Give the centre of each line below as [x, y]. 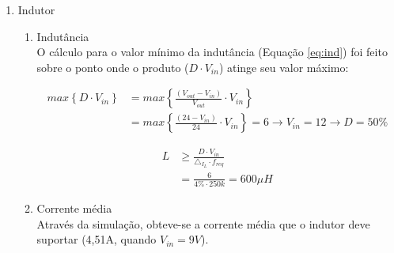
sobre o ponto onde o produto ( [113, 67]
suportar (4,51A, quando [97, 239]
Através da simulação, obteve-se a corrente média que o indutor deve [203, 223]
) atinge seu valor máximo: [284, 67]
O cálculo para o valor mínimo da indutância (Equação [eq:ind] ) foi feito [212, 52]
